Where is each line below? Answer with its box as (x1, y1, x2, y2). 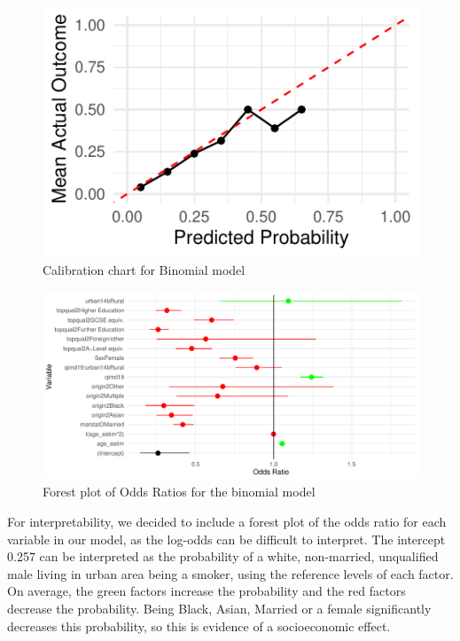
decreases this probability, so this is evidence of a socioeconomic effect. (7, 616, 391, 635)
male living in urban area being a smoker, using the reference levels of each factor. (7, 564, 454, 582)
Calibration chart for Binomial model (43, 261, 246, 279)
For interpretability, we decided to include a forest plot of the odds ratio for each (7, 512, 447, 531)
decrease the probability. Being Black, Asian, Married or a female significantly (7, 599, 432, 617)
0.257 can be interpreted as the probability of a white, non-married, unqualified (7, 547, 439, 566)
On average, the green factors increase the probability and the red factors (7, 582, 406, 600)
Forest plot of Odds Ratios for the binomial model (43, 482, 316, 501)
